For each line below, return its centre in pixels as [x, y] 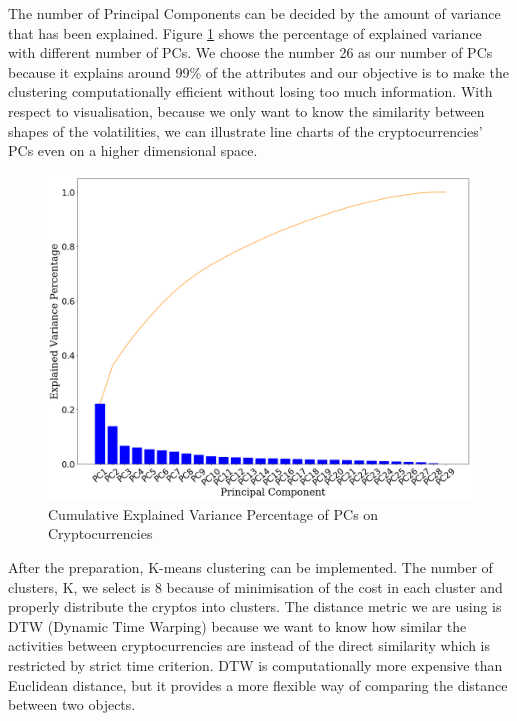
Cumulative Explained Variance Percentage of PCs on [213, 513]
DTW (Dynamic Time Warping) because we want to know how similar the [237, 625]
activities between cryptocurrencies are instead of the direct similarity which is [249, 645]
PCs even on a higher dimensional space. [133, 150]
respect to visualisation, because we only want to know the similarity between [246, 110]
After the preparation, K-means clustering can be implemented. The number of [250, 566]
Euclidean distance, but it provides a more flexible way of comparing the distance [258, 684]
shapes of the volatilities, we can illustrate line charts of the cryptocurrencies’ [245, 130]
